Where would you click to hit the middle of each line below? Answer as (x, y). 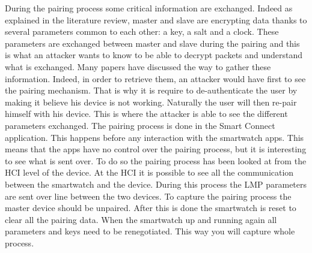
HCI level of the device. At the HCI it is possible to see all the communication (149, 172)
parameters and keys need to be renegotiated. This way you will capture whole (150, 231)
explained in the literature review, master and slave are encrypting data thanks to (156, 19)
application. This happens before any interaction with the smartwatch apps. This (154, 137)
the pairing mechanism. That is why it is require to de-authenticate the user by (151, 90)
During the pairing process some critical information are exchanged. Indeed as (149, 8)
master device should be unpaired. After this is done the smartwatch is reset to (151, 208)
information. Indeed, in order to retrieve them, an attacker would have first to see (155, 78)
